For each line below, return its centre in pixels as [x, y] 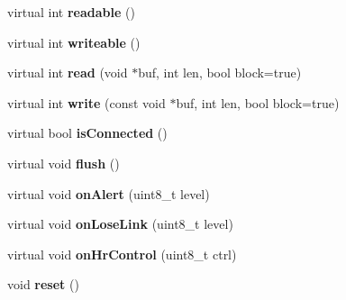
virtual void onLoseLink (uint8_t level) [120, 224]
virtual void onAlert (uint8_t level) [109, 193]
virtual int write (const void [86, 102]
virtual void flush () [64, 163]
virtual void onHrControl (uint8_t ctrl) [122, 254]
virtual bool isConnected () [87, 133]
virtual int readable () [71, 12]
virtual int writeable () [74, 42]
